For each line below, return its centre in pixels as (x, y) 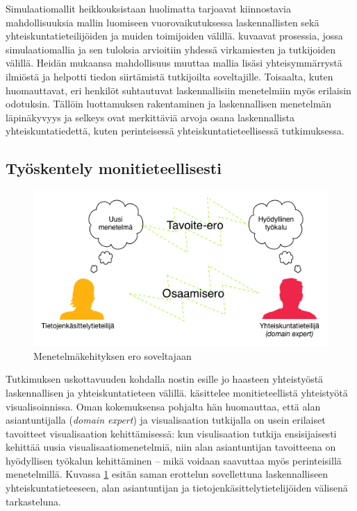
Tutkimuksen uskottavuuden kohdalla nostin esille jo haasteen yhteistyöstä (165, 379)
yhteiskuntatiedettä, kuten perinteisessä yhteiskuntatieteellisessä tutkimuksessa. (175, 131)
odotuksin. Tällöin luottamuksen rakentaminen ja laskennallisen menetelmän (169, 104)
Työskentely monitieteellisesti (114, 168)
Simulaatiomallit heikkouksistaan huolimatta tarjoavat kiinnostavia (148, 8)
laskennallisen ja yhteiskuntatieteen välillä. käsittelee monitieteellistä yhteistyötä (177, 392)
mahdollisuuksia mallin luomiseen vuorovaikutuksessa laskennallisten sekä (163, 22)
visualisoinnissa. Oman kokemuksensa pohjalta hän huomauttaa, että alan (163, 406)
